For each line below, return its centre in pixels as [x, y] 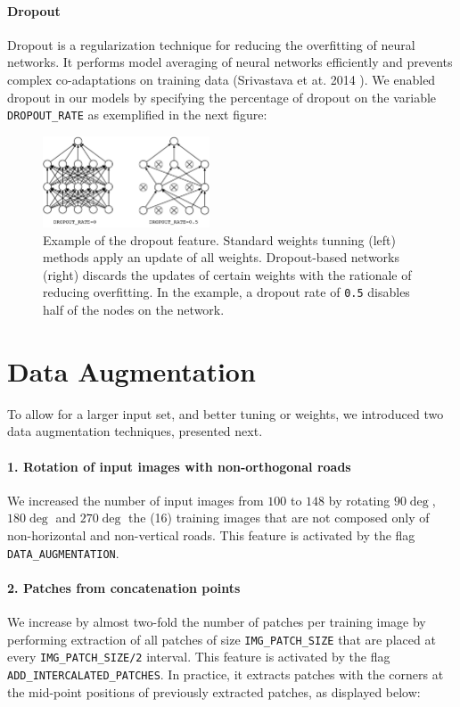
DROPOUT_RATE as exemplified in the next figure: [137, 115]
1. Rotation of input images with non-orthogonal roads [179, 466]
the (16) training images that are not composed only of [279, 518]
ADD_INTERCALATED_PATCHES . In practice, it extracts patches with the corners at [226, 674]
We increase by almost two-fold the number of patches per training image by [217, 622]
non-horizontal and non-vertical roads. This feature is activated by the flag [211, 534]
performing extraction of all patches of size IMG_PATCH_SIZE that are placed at [222, 639]
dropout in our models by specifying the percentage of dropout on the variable [222, 97]
